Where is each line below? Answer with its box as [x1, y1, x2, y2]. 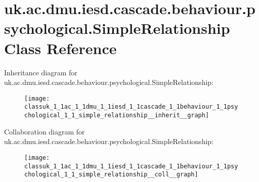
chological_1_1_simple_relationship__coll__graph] [24, 171, 198, 178]
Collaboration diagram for [4, 126, 85, 136]
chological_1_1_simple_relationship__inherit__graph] [24, 112, 209, 119]
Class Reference [4, 37, 117, 58]
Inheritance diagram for [4, 67, 77, 77]
